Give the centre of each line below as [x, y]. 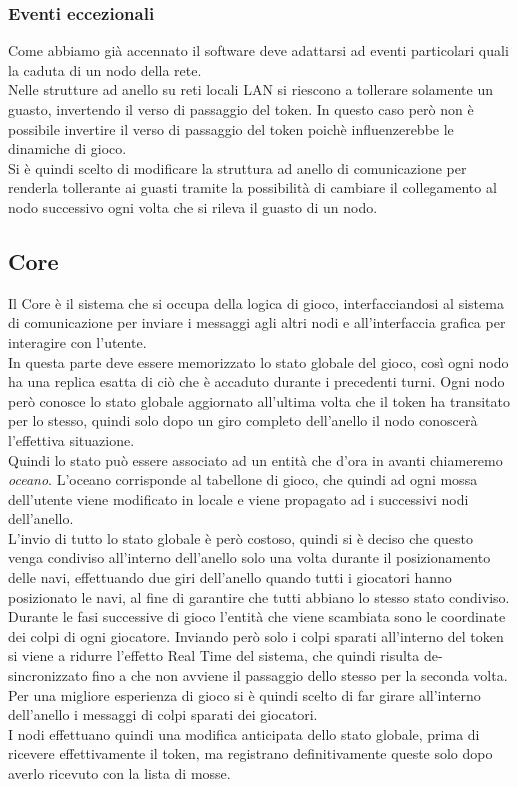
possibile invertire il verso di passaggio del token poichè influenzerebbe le [231, 128]
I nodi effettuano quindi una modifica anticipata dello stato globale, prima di [244, 733]
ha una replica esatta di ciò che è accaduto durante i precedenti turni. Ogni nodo [256, 381]
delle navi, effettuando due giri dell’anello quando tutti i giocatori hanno [230, 577]
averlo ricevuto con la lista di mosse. [119, 773]
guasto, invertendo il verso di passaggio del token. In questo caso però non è [241, 109]
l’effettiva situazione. [71, 439]
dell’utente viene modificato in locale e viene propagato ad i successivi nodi [238, 498]
